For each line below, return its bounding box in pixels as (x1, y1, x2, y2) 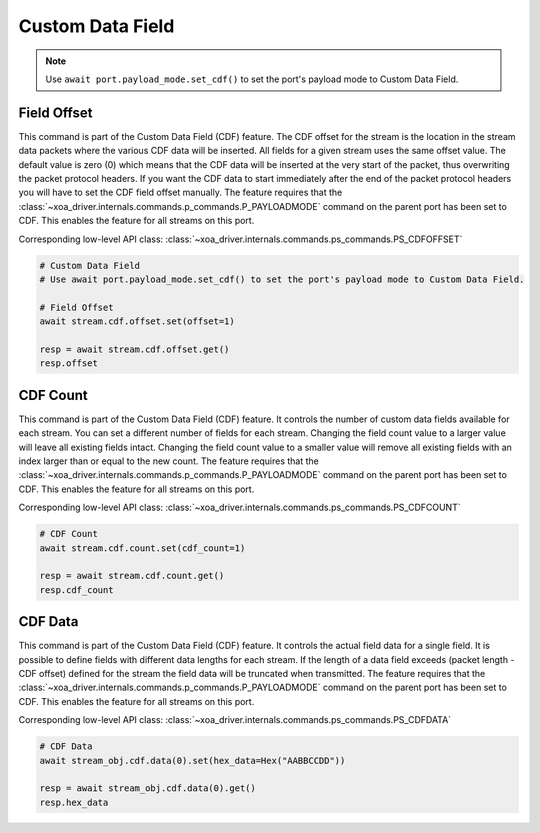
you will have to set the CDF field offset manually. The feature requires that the (18, 186, 343, 199)
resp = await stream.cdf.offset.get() (39, 343, 230, 355)
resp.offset (39, 358, 99, 369)
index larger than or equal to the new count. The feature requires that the (18, 455, 320, 467)
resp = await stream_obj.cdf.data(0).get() (39, 783, 257, 794)
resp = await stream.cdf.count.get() (39, 570, 225, 582)
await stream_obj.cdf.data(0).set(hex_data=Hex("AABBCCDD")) (39, 755, 346, 766)
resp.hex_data (39, 796, 109, 808)
